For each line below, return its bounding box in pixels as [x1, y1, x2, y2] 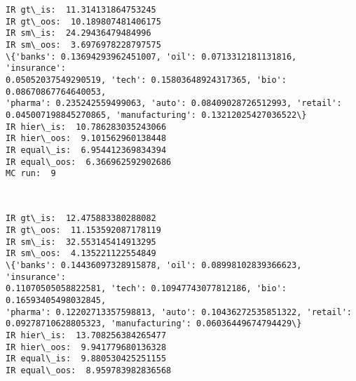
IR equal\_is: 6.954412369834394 [6, 145, 167, 155]
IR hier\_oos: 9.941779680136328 [6, 342, 167, 352]
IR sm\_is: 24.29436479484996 [6, 28, 151, 39]
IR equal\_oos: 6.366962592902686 [6, 156, 172, 167]
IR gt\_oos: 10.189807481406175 [6, 16, 161, 27]
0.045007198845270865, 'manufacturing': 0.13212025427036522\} [6, 109, 307, 120]
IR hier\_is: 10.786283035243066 [6, 121, 167, 132]
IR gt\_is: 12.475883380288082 [6, 213, 156, 224]
